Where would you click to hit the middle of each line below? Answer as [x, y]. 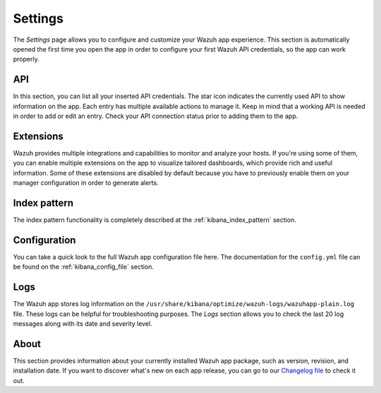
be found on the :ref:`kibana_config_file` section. [84, 267]
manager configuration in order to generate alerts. [86, 183]
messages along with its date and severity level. [83, 323]
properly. [26, 59]
